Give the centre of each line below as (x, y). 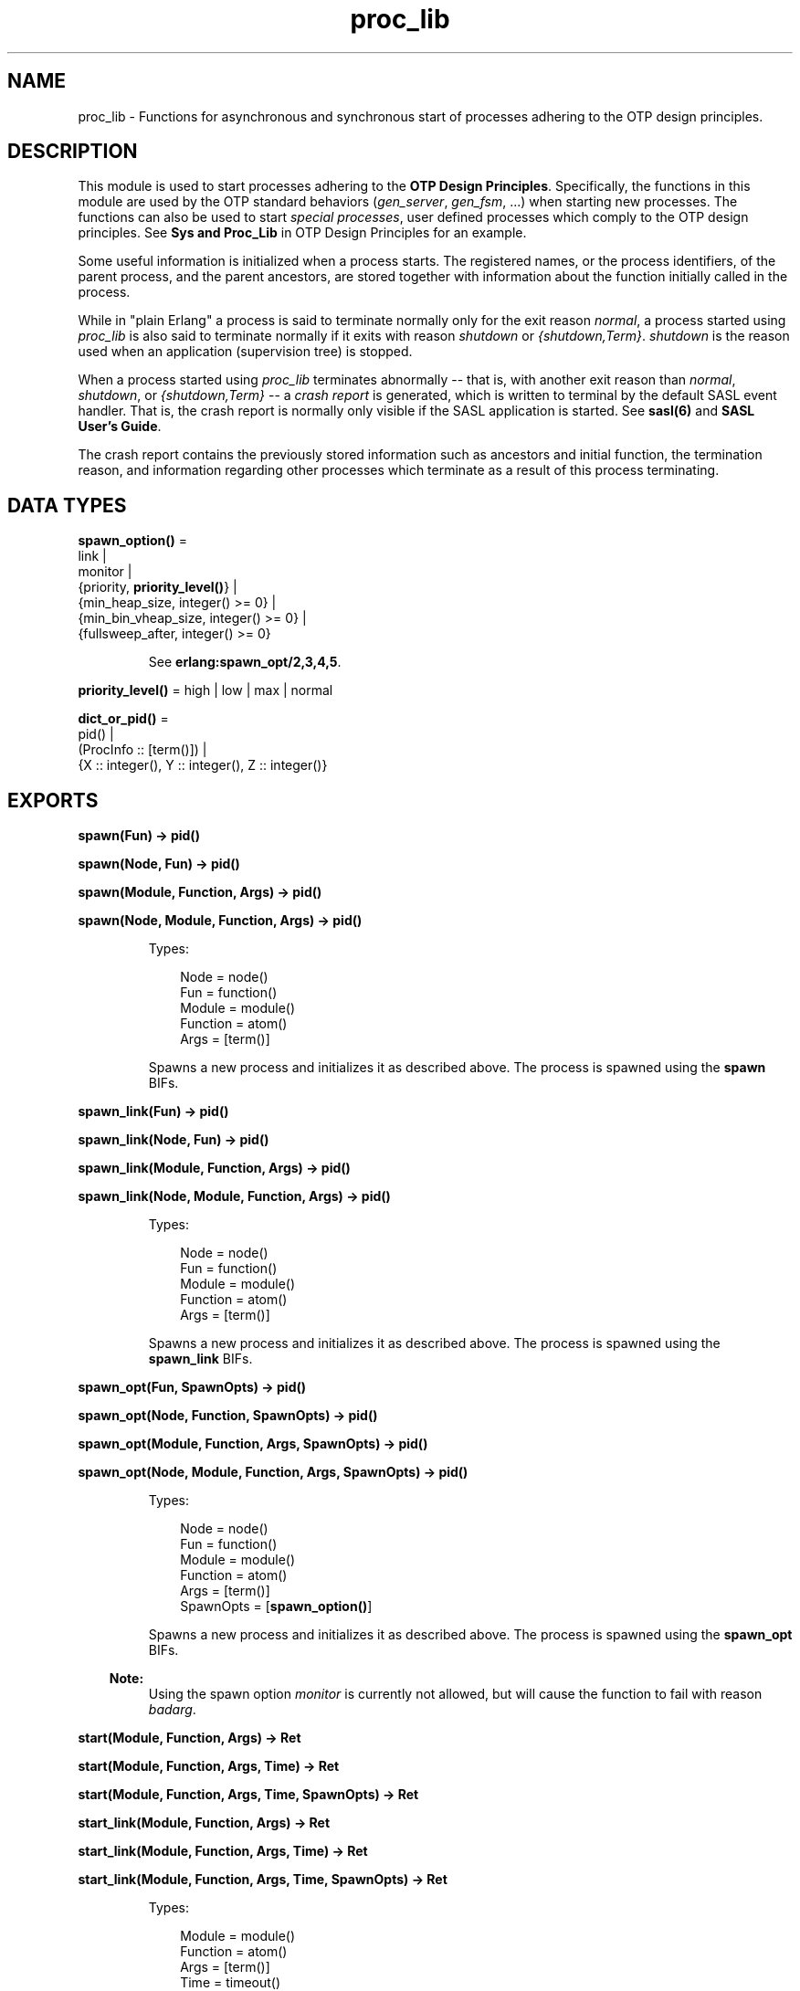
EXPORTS (53, 800)
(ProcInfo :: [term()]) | (142, 750)
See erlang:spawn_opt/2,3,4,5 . (245, 662)
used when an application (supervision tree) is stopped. (245, 352)
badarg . (172, 1710)
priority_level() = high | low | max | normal (205, 690)
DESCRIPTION (73, 152)
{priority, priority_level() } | (158, 587)
